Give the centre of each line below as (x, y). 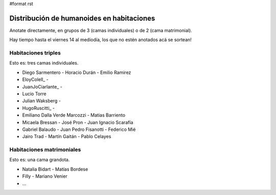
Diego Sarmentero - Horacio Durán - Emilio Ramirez (77, 72)
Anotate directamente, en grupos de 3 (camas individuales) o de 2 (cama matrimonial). (101, 30)
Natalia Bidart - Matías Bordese (55, 169)
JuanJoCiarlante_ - (42, 87)
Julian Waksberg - (41, 101)
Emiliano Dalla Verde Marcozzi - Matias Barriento (74, 115)
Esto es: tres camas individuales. (44, 63)
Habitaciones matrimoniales (45, 150)
